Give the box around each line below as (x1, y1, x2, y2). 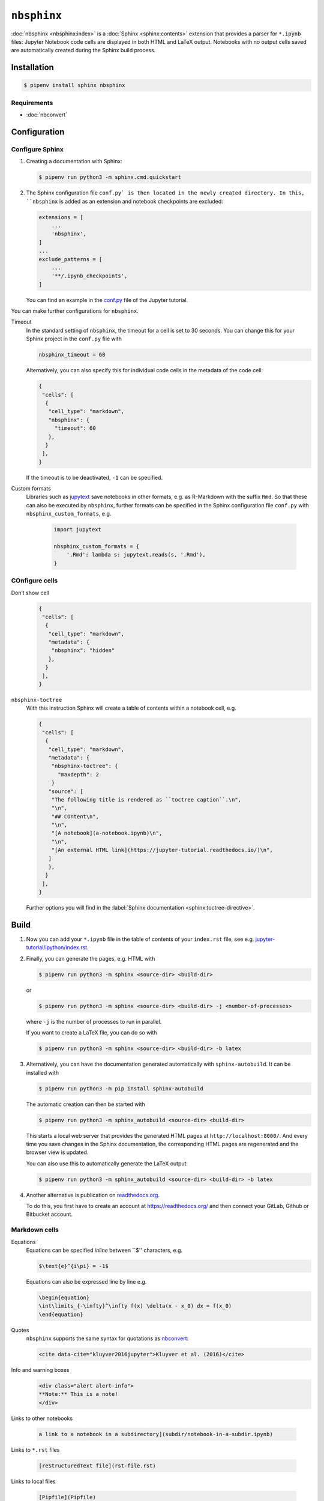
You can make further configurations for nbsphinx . (11, 307, 139, 315)
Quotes (11, 1326, 29, 1333)
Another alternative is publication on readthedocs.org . (26, 1191, 160, 1198)
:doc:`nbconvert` (26, 111, 68, 118)
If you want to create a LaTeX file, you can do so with (26, 1029, 157, 1036)
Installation (11, 62, 54, 73)
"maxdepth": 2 (58, 771, 99, 778)
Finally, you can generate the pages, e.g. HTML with (26, 955, 155, 962)
